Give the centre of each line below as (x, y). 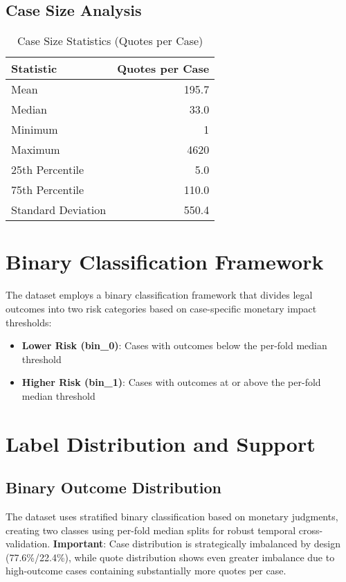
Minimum (35, 130)
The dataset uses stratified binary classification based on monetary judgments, (172, 517)
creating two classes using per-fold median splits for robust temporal (151, 530)
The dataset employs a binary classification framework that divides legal (159, 295)
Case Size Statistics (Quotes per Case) (110, 41)
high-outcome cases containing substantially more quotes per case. (146, 571)
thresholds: (29, 322)
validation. (28, 544)
